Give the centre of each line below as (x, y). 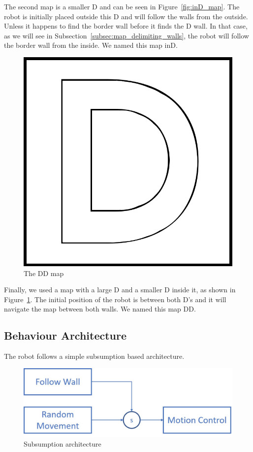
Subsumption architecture (63, 444)
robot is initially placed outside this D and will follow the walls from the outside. (126, 16)
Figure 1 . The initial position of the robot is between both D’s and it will (115, 299)
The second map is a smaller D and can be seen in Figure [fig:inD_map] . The (122, 6)
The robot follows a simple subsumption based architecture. (94, 356)
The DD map (44, 273)
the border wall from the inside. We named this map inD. (91, 45)
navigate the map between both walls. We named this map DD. (100, 309)
